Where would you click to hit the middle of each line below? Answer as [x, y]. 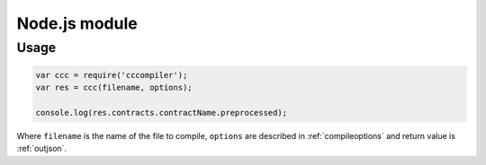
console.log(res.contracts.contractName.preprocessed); [162, 113]
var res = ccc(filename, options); [114, 88]
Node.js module [77, 23]
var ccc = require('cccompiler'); [112, 75]
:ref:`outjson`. [42, 149]
